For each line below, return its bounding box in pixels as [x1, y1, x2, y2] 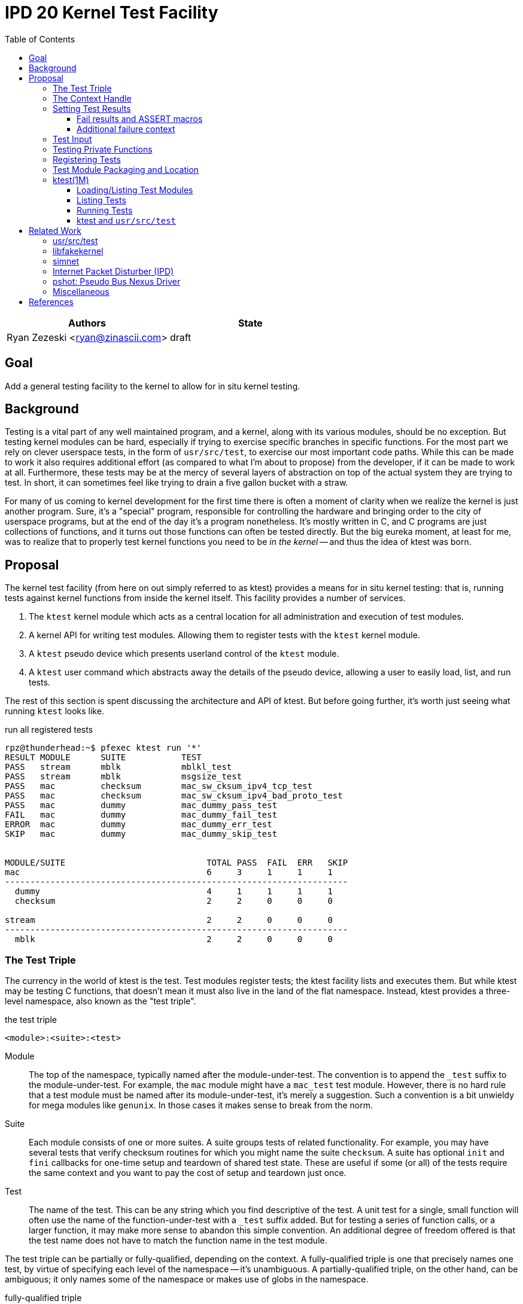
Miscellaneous [53, 286, 110, 297]
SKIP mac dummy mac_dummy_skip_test [5, 829, 278, 839]
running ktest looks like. [5, 706, 104, 717]
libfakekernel [53, 245, 104, 256]
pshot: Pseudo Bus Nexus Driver [53, 276, 181, 287]
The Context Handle [53, 93, 132, 103]
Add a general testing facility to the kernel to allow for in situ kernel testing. [5, 380, 300, 391]
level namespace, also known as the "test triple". [5, 996, 196, 1007]
